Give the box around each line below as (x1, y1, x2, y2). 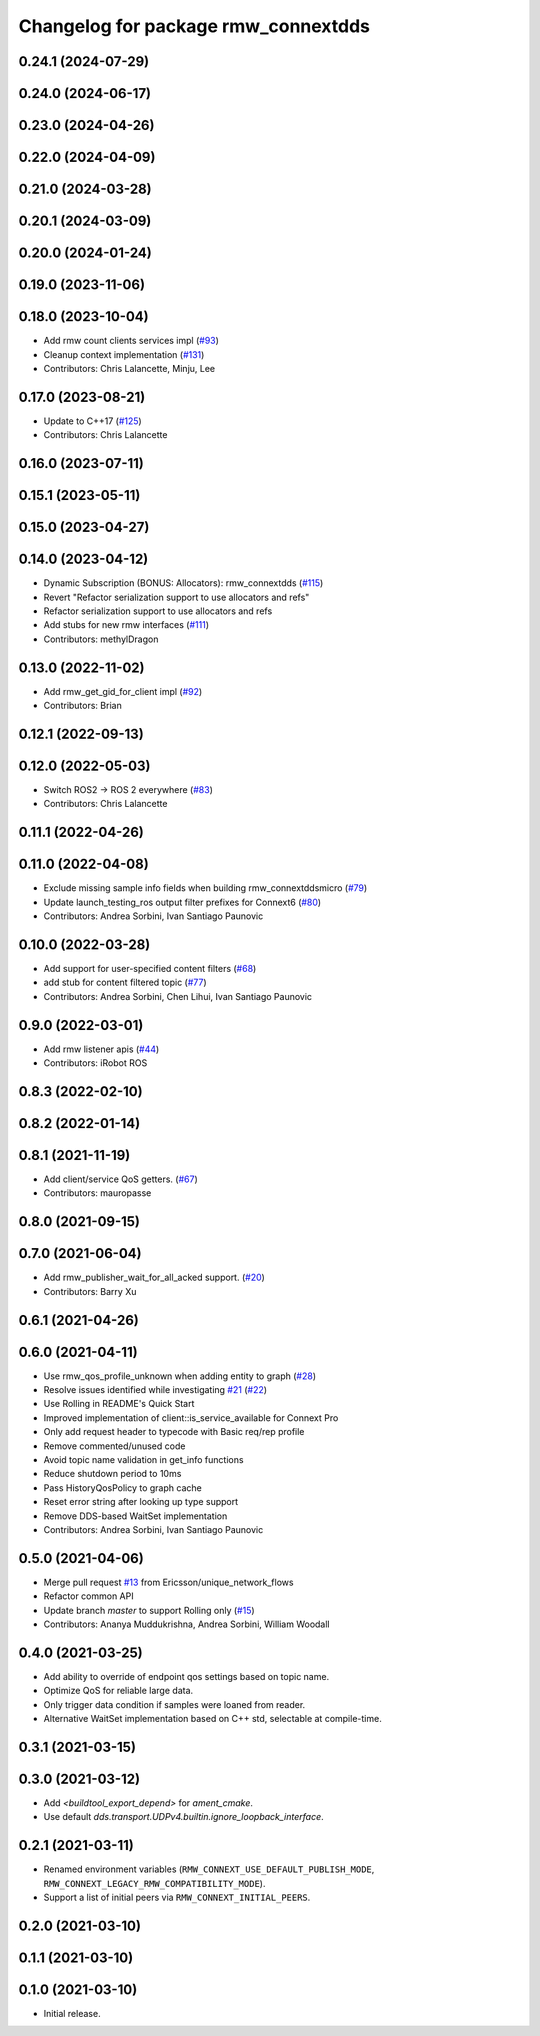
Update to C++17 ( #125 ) (43, 415, 142, 427)
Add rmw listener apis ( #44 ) (43, 1043, 160, 1055)
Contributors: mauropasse (43, 1187, 152, 1199)
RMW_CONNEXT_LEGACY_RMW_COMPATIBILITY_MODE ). (43, 1877, 266, 1889)
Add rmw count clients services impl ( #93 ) (43, 335, 220, 347)
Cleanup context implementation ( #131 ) (43, 348, 205, 360)
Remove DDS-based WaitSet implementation (43, 1510, 228, 1522)
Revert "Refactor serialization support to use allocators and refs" (43, 591, 310, 603)
